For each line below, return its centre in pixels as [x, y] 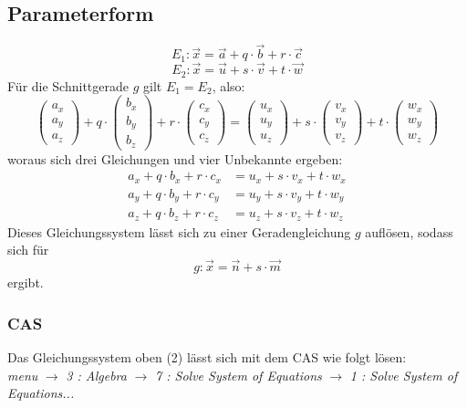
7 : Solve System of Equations [239, 375]
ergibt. [26, 282]
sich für [28, 250]
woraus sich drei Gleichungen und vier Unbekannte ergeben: [175, 158]
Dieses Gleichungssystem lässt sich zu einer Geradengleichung [179, 231]
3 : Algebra [96, 375]
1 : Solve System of [404, 375]
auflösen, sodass [409, 231]
